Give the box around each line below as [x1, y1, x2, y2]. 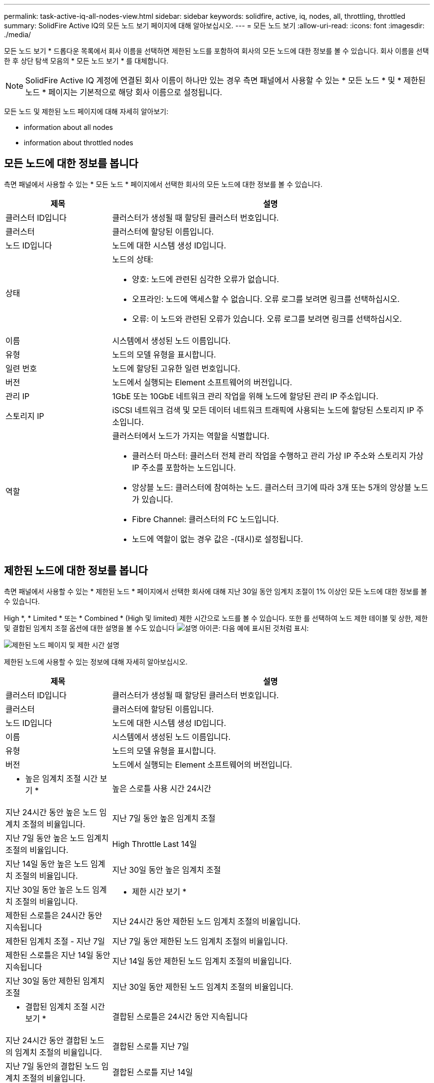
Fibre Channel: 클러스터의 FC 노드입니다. [132, 514, 279, 524]
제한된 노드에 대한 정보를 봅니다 [4, 564, 148, 577]
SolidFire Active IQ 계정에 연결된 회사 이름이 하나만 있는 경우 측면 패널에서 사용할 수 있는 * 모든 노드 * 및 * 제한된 [25, 75, 426, 85]
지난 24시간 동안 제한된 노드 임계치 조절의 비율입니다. [112, 916, 301, 926]
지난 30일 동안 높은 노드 [5, 884, 90, 895]
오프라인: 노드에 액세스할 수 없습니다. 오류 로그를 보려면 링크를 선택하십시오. [132, 294, 400, 304]
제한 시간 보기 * [132, 886, 187, 897]
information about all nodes [24, 123, 113, 131]
